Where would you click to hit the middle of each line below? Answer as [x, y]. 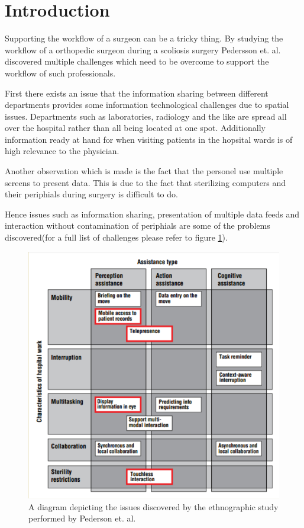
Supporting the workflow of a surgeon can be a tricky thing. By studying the [144, 38]
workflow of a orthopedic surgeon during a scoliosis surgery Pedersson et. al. [143, 49]
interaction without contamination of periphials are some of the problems [138, 225]
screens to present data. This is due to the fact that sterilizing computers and [145, 182]
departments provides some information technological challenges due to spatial [147, 105]
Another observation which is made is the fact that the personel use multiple [144, 171]
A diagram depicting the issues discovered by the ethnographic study [153, 506]
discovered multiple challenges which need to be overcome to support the [137, 61]
